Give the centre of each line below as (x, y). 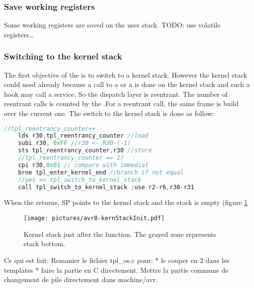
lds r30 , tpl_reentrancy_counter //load (83, 136)
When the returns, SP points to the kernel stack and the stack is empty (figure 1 (126, 202)
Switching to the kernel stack (63, 56)
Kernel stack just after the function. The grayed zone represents (120, 234)
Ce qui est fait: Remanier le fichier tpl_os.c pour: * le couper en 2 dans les (117, 260)
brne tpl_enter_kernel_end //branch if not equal (101, 172)
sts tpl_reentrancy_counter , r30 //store (85, 151)
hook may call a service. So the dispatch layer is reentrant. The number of (116, 94)
